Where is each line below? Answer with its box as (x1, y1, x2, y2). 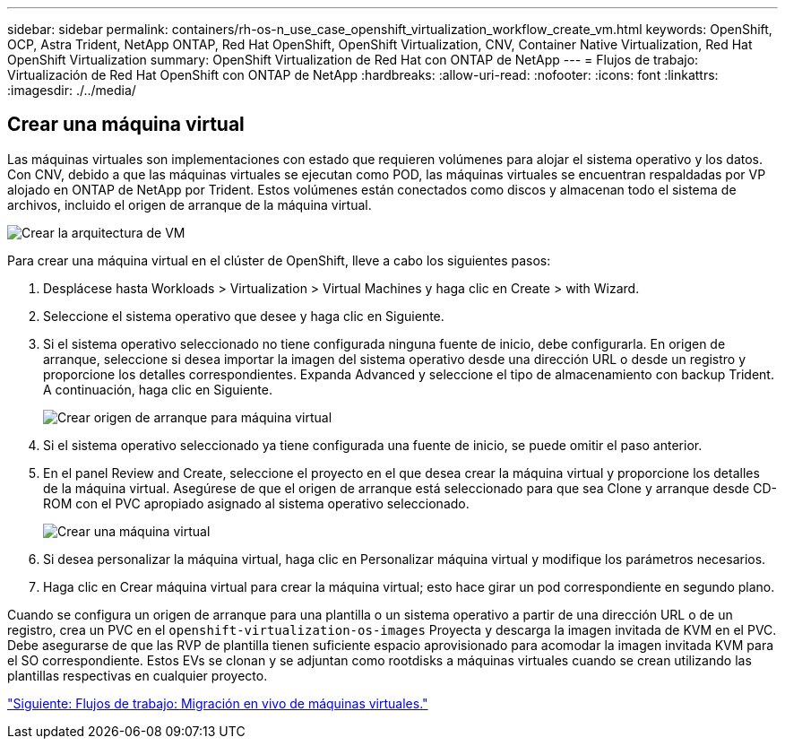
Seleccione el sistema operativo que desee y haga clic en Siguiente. (43, 308, 444, 324)
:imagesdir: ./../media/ (7, 82, 136, 98)
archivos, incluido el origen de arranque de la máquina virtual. (7, 196, 372, 213)
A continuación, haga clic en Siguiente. (43, 381, 272, 397)
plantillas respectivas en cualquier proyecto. (7, 667, 268, 683)
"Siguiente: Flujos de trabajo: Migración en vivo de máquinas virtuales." (7, 695, 428, 711)
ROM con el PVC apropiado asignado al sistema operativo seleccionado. (43, 495, 470, 511)
